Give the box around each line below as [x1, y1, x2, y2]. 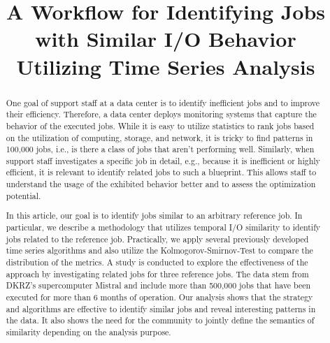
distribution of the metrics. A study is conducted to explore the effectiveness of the [6, 256, 308, 268]
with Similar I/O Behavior [35, 24, 296, 53]
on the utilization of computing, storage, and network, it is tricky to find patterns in [6, 131, 313, 143]
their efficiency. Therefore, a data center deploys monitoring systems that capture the [6, 108, 317, 120]
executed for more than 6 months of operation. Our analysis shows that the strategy [6, 291, 313, 302]
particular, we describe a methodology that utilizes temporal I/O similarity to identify [6, 221, 321, 233]
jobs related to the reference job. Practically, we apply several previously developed [6, 233, 309, 245]
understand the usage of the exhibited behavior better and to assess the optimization [6, 178, 316, 190]
